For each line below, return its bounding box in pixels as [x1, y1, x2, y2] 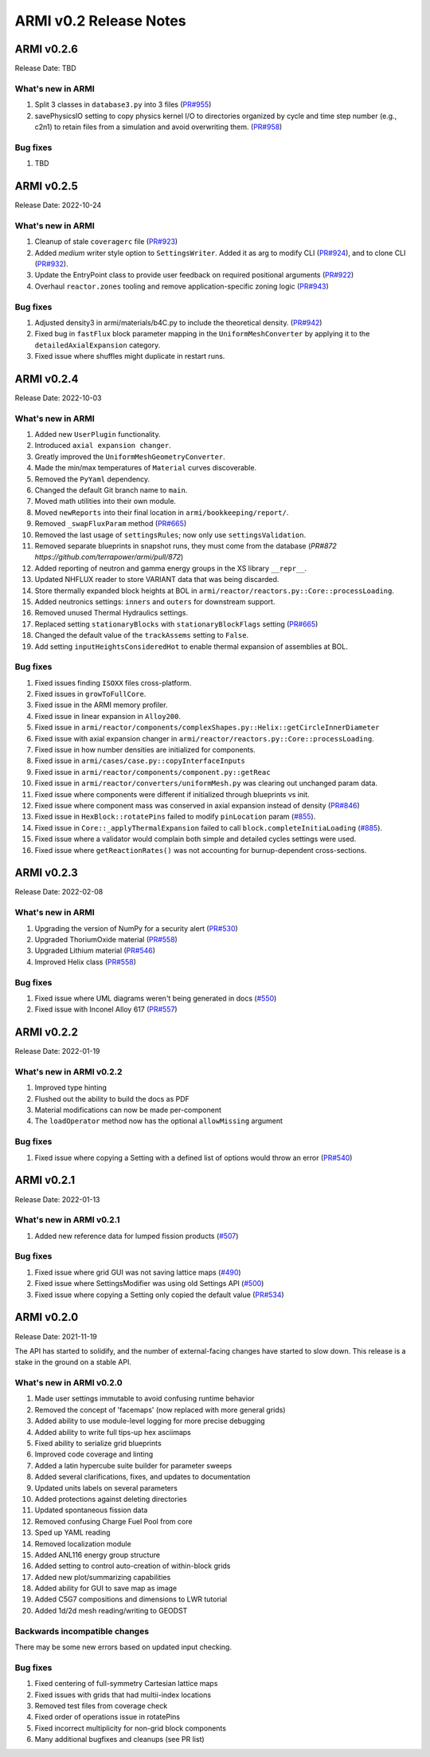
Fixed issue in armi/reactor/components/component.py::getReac [34, 767, 271, 776]
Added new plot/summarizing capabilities [34, 1572, 171, 1582]
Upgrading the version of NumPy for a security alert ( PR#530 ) [34, 923, 238, 933]
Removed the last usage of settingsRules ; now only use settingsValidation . [34, 530, 307, 540]
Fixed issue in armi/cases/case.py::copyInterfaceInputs [34, 756, 246, 765]
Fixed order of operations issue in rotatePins [34, 1712, 181, 1722]
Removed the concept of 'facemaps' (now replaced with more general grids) [34, 1405, 286, 1414]
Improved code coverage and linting [34, 1449, 154, 1459]
